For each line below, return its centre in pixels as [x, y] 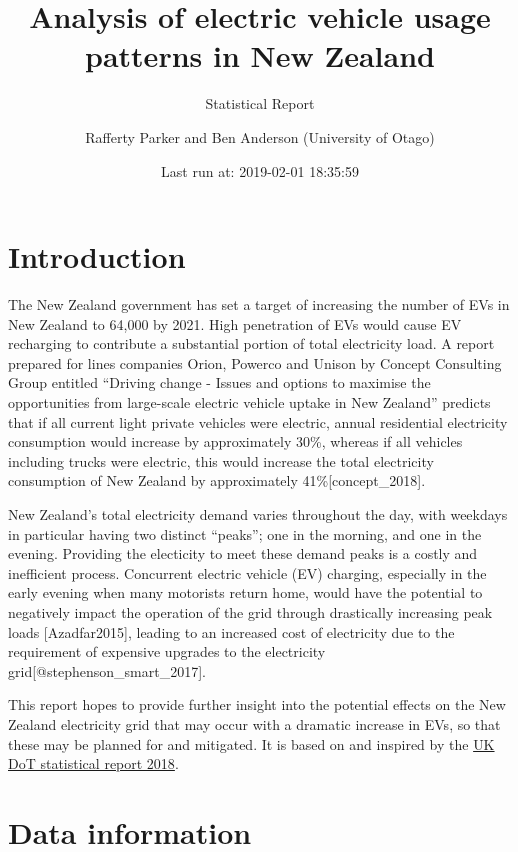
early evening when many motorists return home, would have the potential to [245, 592]
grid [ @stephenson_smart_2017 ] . [107, 670]
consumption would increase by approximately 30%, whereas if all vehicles [235, 441]
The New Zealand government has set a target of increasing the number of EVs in [259, 304]
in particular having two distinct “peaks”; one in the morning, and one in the [245, 533]
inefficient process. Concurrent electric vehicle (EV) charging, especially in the [247, 572]
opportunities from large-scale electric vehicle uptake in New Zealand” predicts [249, 402]
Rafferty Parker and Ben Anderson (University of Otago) [260, 136]
